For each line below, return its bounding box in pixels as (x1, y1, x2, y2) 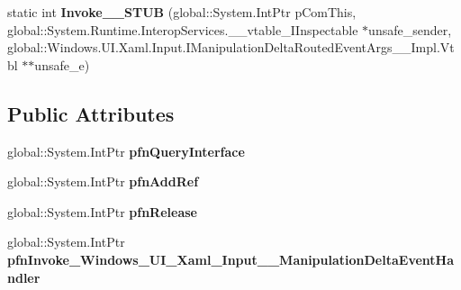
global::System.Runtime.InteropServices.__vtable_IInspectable (7, 20, 358, 39)
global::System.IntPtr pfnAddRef (7, 172, 199, 191)
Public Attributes (7, 99, 175, 127)
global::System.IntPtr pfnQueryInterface (7, 141, 245, 160)
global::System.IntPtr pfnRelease (7, 202, 197, 221)
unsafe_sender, (368, 20, 452, 39)
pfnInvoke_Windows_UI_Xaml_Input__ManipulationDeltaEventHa (7, 249, 454, 268)
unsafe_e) (34, 55, 90, 74)
